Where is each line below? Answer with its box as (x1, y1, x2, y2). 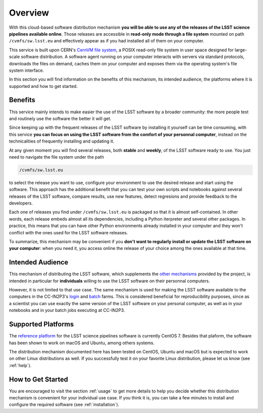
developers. (9, 200, 33, 206)
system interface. (9, 67, 44, 73)
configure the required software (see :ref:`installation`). (9, 402, 119, 408)
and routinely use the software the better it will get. (9, 115, 112, 122)
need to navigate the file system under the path (9, 154, 104, 160)
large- (234, 47, 247, 53)
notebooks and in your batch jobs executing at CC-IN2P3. (9, 308, 125, 313)
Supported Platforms (9, 320, 74, 329)
